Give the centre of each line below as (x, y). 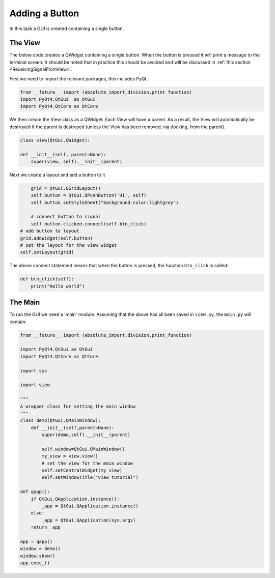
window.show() (38, 556)
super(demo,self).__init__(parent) (86, 435)
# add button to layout (50, 231)
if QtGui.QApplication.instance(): (75, 499)
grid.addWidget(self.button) (57, 238)
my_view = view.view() (70, 456)
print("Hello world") (58, 286)
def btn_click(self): (47, 279)
